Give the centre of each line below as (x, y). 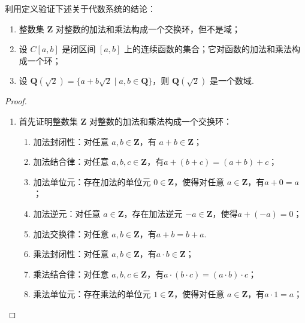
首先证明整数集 (48, 121)
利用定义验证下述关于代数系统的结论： (80, 8)
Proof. (16, 101)
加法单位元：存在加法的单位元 (92, 181)
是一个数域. (232, 81)
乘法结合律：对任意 (71, 274)
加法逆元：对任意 (67, 213)
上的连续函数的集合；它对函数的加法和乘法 (208, 49)
